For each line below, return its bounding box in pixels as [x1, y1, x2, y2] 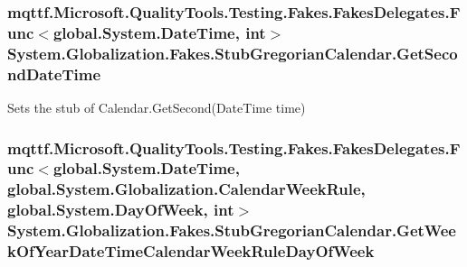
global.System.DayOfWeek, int [7, 198, 234, 221]
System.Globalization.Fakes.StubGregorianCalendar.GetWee [7, 219, 456, 242]
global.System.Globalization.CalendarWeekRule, [7, 178, 366, 200]
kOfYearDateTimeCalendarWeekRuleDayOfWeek [7, 240, 375, 262]
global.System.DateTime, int [52, 21, 266, 43]
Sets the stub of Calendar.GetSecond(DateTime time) [7, 97, 306, 116]
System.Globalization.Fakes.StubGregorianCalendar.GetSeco [7, 41, 458, 64]
